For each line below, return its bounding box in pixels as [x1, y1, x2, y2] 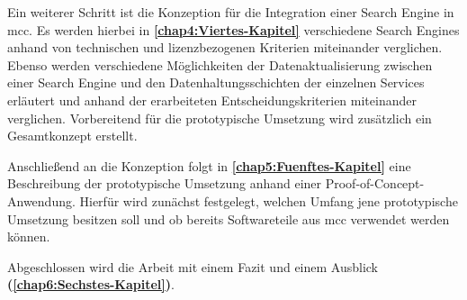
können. [7, 227, 50, 246]
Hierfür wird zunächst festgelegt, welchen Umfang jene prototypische [79, 191, 458, 210]
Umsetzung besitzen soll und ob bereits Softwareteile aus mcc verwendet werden [7, 209, 450, 228]
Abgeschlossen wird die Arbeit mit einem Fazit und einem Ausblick [7, 257, 379, 276]
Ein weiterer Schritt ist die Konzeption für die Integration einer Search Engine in [7, 3, 454, 21]
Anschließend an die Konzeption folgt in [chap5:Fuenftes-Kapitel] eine [7, 156, 411, 175]
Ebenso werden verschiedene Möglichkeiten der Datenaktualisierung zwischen [7, 55, 433, 74]
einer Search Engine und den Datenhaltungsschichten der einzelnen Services [7, 73, 425, 92]
